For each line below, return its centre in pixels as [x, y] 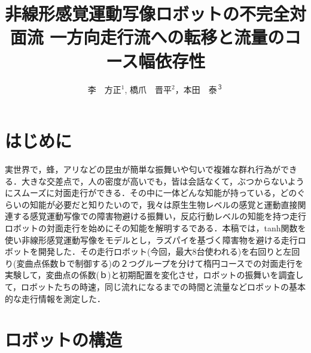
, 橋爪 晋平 [148, 89]
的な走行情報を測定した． [55, 298]
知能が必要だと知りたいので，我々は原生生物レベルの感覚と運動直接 [164, 204]
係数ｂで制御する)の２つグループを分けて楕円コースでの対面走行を [173, 263]
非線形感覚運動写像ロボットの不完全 [147, 13]
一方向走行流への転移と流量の [167, 37]
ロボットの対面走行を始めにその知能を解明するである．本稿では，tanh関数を [155, 228]
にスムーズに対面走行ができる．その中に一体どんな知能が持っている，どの [151, 193]
